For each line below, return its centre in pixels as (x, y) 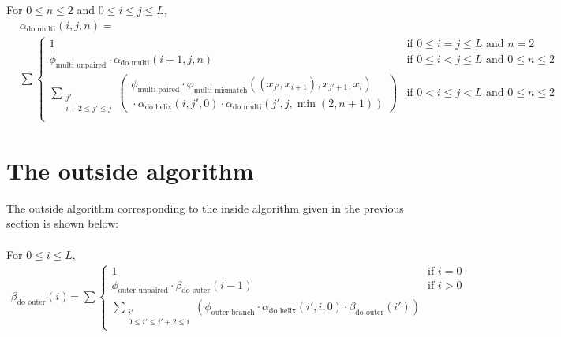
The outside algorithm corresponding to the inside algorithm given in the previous (205, 207)
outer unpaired (143, 291)
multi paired (159, 89)
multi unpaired (81, 65)
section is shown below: (63, 223)
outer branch (233, 313)
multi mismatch (221, 90)
